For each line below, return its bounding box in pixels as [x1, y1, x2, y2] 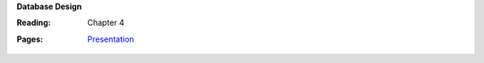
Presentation [87, 34, 134, 44]
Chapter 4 [87, 18, 125, 28]
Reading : [16, 18, 51, 28]
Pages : [16, 34, 44, 44]
